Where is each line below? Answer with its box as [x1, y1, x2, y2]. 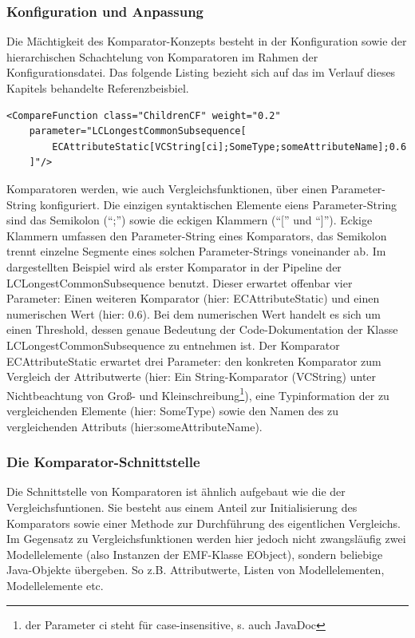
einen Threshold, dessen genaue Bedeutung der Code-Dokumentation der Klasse [6, 321, 398, 338]
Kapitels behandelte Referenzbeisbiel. [6, 80, 189, 96]
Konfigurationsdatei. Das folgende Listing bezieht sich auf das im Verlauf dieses [6, 64, 396, 81]
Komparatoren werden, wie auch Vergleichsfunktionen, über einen [6, 180, 328, 196]
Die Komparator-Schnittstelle [6, 452, 200, 472]
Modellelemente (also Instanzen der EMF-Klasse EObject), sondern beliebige [6, 545, 383, 562]
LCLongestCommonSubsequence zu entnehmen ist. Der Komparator [6, 336, 340, 353]
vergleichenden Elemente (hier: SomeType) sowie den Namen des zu [6, 402, 339, 418]
